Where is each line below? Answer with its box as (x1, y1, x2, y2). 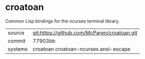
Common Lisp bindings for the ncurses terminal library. (5, 18, 120, 24)
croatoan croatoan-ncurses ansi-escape (32, 45, 131, 52)
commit (8, 37, 26, 44)
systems (8, 45, 28, 52)
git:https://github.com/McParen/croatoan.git (32, 29, 137, 36)
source (8, 29, 24, 36)
